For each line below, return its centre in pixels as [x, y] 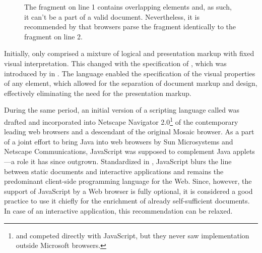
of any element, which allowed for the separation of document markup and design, [131, 83]
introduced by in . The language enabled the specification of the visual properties [130, 73]
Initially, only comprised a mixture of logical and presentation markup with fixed [129, 53]
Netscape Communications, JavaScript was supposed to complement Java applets [129, 151]
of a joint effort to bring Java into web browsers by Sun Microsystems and [119, 141]
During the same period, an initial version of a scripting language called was [122, 110]
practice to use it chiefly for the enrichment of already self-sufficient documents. [127, 201]
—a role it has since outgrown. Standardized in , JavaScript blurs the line [118, 161]
